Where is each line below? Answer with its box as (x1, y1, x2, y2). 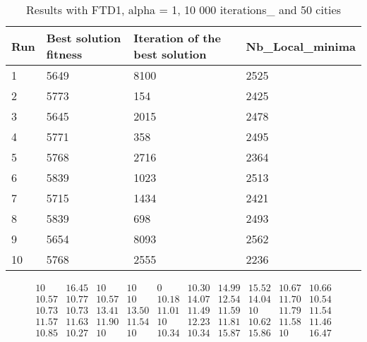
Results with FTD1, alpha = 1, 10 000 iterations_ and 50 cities (26, 1, 341, 18)
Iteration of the (133, 30, 221, 46)
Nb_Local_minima (246, 37, 356, 54)
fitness (46, 46, 83, 62)
